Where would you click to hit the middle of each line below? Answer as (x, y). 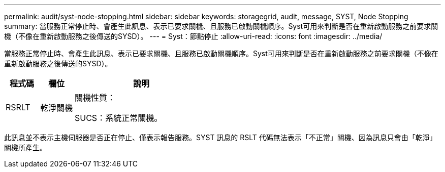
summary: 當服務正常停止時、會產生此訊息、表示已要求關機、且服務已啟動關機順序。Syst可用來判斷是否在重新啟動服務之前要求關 (221, 26)
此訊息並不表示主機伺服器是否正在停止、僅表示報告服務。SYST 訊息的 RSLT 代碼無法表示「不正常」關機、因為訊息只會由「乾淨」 (220, 137)
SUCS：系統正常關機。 (119, 118)
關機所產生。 (25, 147)
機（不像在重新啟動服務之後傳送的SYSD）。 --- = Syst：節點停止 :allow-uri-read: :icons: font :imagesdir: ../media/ (193, 36)
